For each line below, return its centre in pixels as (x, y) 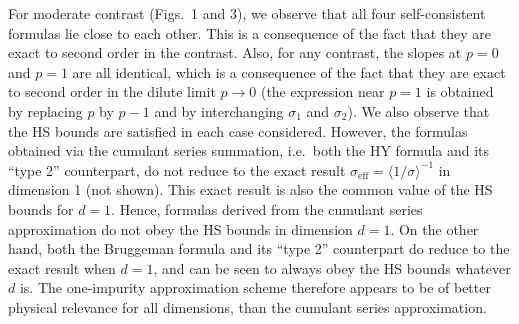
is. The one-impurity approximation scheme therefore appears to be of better (255, 287)
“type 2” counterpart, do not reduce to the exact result (177, 169)
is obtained (460, 91)
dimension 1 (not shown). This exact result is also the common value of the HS (250, 189)
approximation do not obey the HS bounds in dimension (180, 228)
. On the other (434, 228)
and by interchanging (219, 110)
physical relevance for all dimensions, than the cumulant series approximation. (247, 306)
